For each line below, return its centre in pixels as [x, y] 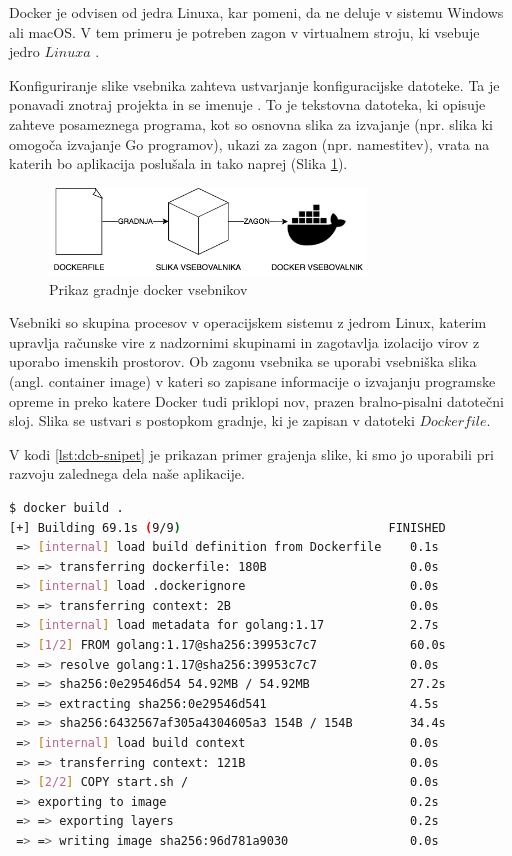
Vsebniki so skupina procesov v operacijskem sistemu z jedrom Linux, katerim [248, 322]
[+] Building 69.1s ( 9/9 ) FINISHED [227, 527]
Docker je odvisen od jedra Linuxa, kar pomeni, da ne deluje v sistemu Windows [256, 12]
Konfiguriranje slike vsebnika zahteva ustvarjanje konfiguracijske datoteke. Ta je [254, 84]
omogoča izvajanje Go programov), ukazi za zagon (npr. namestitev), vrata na [249, 143]
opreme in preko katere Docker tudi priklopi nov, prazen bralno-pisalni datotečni [256, 400]
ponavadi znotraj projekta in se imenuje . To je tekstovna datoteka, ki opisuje [247, 104]
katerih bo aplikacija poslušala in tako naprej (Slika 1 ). [178, 163]
